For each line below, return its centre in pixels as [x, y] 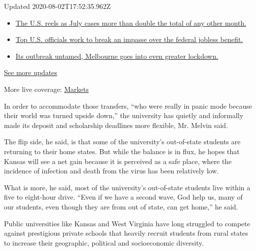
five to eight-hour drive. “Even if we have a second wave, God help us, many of [123, 197]
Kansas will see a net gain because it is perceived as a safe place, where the [118, 161]
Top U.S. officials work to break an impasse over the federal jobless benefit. [129, 39]
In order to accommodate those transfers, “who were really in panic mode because [128, 105]
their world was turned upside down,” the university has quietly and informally [124, 115]
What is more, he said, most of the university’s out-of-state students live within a [127, 187]
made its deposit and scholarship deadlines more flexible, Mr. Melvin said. [116, 125]
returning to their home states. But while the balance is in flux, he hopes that [122, 151]
